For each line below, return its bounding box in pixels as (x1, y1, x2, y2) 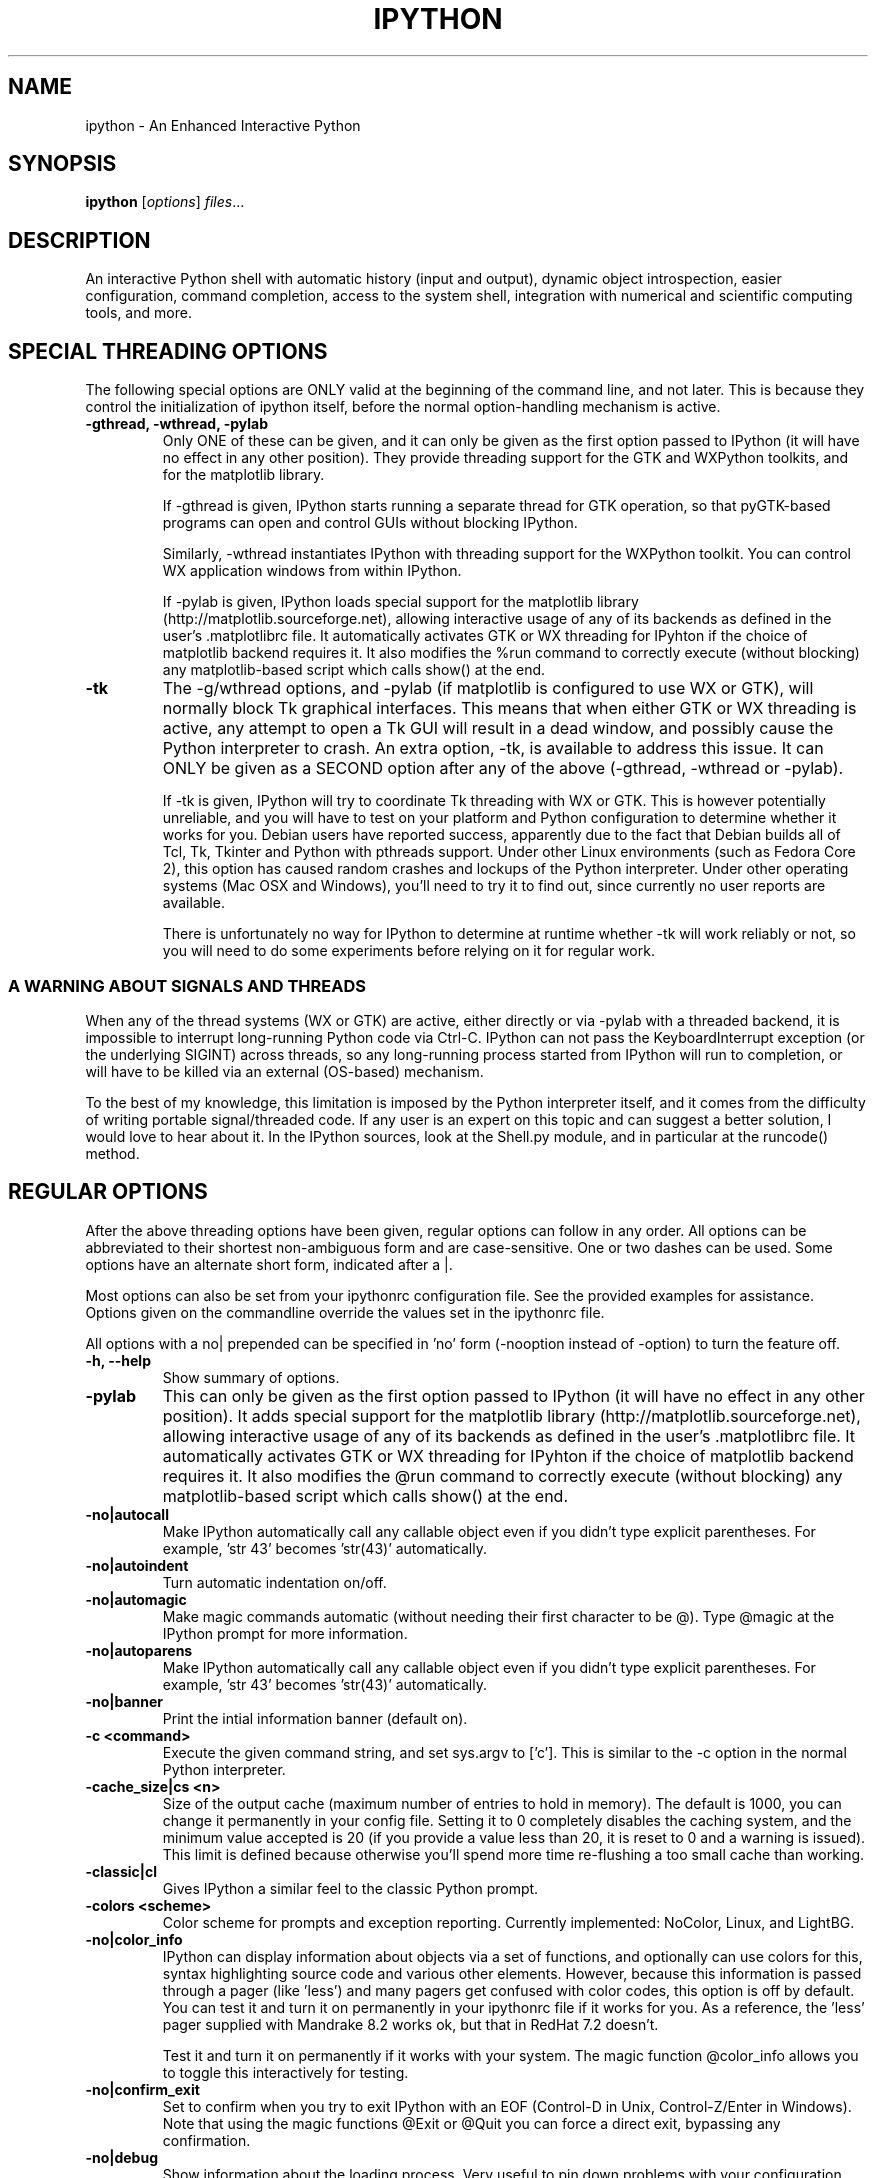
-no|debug (85, 2148, 158, 2166)
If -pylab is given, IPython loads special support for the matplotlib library (162, 593, 639, 611)
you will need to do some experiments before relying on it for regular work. (162, 942, 655, 960)
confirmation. (162, 2131, 251, 2149)
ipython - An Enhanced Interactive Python (85, 116, 361, 134)
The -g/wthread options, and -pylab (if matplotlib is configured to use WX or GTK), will (162, 678, 814, 699)
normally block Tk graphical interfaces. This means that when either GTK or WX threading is (162, 698, 857, 719)
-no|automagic (85, 1590, 187, 1608)
